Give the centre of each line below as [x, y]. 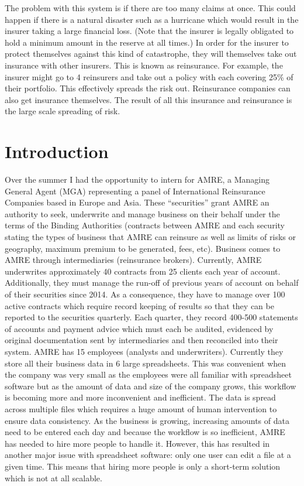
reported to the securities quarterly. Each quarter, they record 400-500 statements [151, 317]
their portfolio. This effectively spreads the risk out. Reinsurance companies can [148, 88]
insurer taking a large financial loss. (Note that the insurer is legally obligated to [149, 31]
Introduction [57, 151]
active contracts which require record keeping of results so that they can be [139, 305]
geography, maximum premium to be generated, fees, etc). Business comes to [143, 248]
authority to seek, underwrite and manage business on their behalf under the [142, 213]
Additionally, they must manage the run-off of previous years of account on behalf [152, 283]
